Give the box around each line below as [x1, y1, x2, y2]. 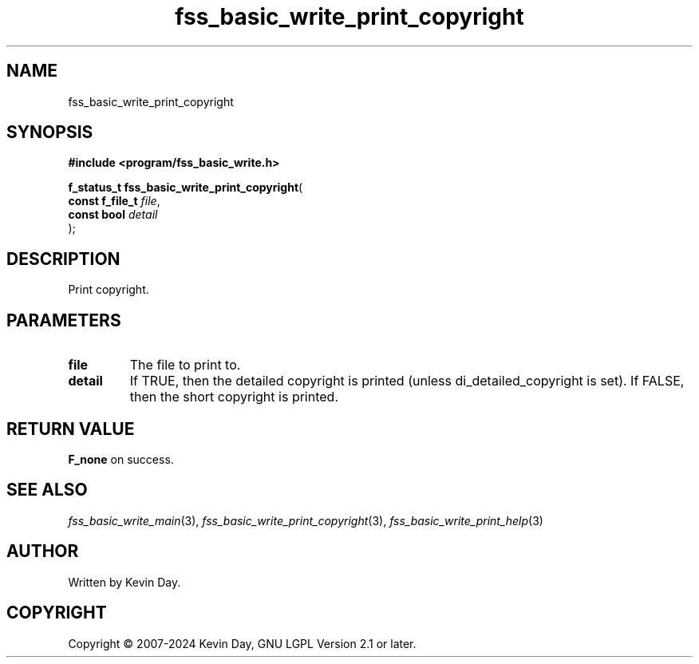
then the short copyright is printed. [129, 389, 338, 405]
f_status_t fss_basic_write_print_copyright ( [68, 180, 303, 195]
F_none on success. [68, 452, 174, 466]
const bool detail [68, 207, 158, 222]
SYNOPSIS [6, 122, 93, 143]
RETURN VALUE [6, 418, 135, 439]
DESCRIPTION [6, 248, 120, 269]
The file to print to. [129, 357, 241, 373]
